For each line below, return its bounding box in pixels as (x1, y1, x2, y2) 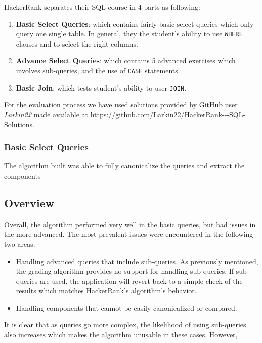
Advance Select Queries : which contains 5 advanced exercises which (16, 55, 236, 66)
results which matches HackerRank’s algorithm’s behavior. (16, 285, 197, 296)
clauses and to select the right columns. (16, 38, 138, 49)
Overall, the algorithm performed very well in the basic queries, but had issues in (4, 219, 256, 229)
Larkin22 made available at (4, 109, 89, 119)
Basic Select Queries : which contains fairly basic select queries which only (16, 18, 254, 29)
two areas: (4, 238, 35, 249)
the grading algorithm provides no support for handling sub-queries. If (16, 266, 234, 276)
